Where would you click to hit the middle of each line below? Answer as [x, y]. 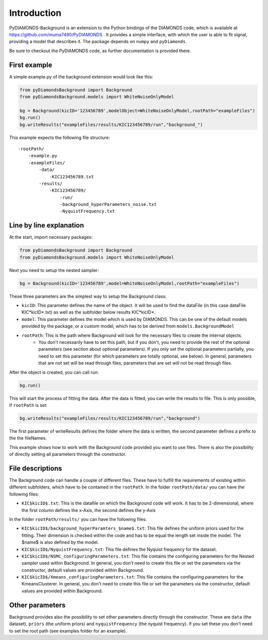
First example [31, 65]
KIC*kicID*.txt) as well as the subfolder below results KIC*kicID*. [89, 312]
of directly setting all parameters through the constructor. [68, 454]
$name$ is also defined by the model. [60, 542]
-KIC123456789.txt [72, 177]
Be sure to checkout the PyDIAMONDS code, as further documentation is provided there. [100, 51]
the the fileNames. [28, 438]
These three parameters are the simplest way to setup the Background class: [88, 296]
